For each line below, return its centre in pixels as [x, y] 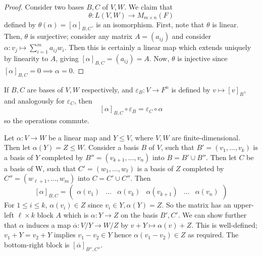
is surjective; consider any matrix [81, 36]
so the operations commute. [47, 120]
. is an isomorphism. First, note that [148, 24]
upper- [244, 205]
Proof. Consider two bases [44, 7]
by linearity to [26, 58]
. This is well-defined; [224, 224]
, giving [67, 58]
